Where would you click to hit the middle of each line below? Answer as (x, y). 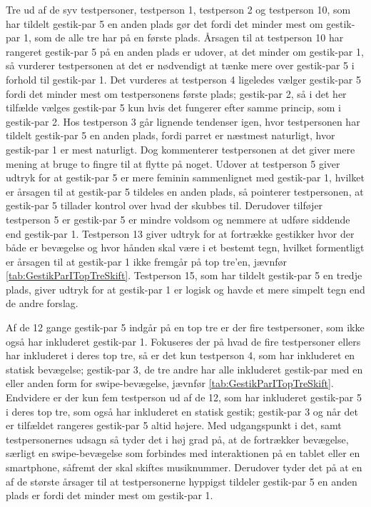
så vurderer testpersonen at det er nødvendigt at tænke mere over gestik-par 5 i (180, 65)
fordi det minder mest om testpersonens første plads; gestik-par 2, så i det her (176, 93)
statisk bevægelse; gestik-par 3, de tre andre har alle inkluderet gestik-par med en (184, 369)
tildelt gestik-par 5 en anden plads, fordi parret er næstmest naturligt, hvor (171, 135)
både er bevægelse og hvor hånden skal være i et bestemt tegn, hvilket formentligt (185, 247)
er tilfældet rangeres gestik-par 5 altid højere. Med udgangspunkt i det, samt (174, 425)
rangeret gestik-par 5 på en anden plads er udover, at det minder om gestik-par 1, (185, 51)
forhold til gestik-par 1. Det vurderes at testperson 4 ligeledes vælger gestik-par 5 (183, 79)
